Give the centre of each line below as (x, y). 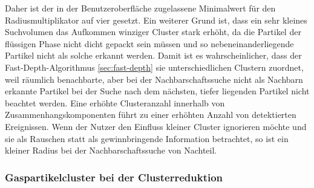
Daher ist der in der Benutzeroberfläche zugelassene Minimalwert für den (140, 8)
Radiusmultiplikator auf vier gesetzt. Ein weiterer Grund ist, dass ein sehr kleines (156, 20)
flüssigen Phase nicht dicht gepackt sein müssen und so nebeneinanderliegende (149, 43)
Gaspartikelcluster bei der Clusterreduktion (114, 177)
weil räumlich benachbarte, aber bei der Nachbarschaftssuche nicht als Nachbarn (154, 79)
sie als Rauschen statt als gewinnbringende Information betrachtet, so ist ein (147, 138)
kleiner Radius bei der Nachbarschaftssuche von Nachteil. (111, 150)
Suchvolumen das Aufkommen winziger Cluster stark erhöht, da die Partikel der (153, 32)
